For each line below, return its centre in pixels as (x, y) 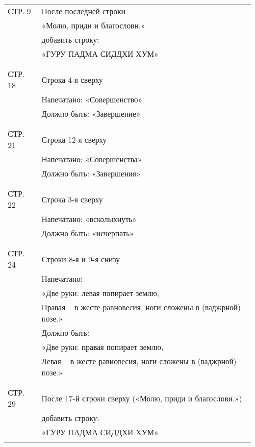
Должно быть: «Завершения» (91, 173)
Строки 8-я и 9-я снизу (81, 259)
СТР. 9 (20, 11)
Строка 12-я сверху (74, 139)
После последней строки (83, 11)
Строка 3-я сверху (72, 199)
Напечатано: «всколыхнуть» (89, 219)
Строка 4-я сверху (72, 79)
